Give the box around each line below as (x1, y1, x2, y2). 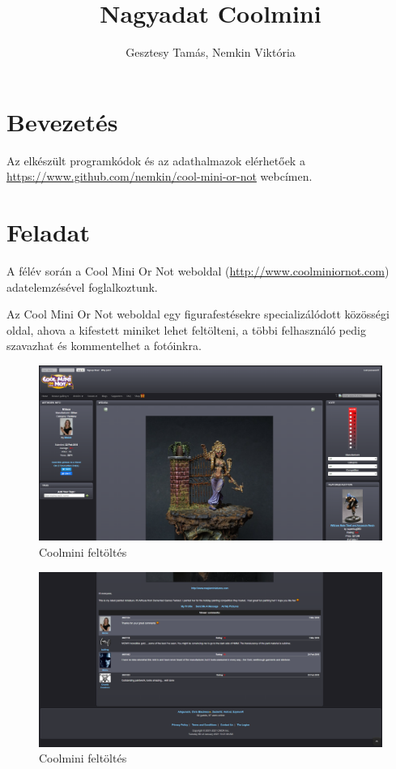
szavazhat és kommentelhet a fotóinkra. (6, 337, 202, 354)
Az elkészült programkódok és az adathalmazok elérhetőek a (6, 152, 305, 169)
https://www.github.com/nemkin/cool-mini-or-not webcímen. (6, 168, 313, 185)
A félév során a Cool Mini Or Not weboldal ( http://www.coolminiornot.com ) (6, 262, 390, 279)
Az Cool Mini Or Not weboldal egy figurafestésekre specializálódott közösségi (6, 305, 390, 323)
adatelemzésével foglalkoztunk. (6, 278, 158, 295)
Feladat (6, 216, 90, 249)
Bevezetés (6, 105, 118, 138)
